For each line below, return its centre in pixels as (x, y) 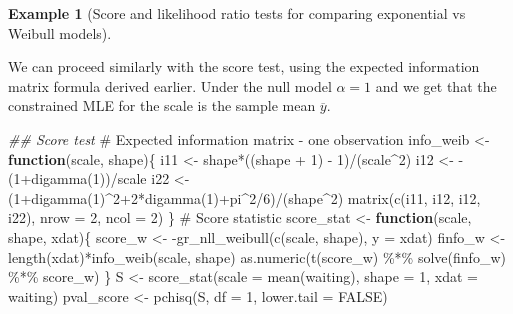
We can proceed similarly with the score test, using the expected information (244, 66)
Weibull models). (60, 32)
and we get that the (436, 85)
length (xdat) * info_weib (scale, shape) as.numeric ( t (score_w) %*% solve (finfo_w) (257, 256)
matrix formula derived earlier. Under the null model (170, 85)
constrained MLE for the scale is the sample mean (162, 105)
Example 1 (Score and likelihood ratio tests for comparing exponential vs (237, 13)
